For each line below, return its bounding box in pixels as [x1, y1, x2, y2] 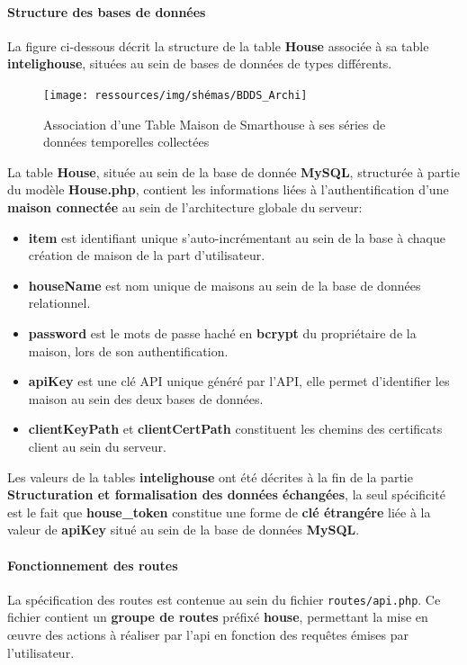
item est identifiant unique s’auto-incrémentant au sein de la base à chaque [28, 228, 445, 247]
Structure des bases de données [7, 2, 206, 21]
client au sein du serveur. [28, 436, 166, 455]
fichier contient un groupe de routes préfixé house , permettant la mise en [7, 607, 428, 626]
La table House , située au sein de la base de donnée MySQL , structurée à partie [7, 162, 460, 181]
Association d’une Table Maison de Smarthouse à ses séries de [43, 114, 386, 133]
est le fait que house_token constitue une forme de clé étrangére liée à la [7, 502, 431, 521]
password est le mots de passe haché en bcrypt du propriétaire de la [28, 323, 417, 342]
